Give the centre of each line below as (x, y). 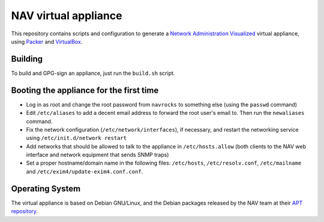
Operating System (46, 188)
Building (27, 59)
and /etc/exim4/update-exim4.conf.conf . (85, 171)
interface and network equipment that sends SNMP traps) (97, 155)
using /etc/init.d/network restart (76, 138)
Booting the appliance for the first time (85, 90)
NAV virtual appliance (67, 16)
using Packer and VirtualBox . (47, 41)
